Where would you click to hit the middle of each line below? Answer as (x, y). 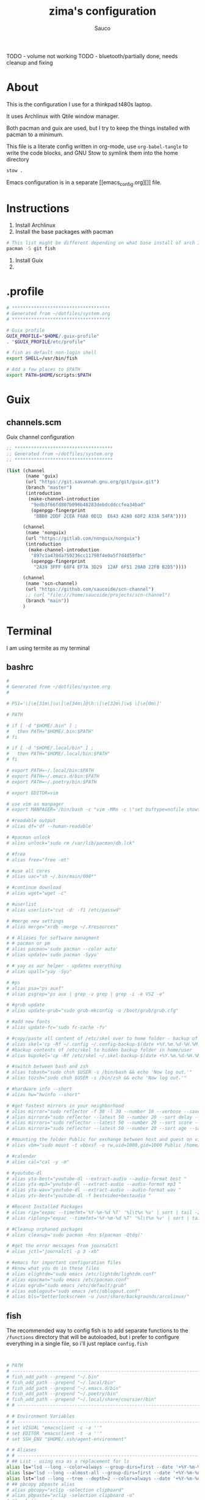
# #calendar (21, 1156)
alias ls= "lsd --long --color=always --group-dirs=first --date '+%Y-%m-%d (105, 1467)
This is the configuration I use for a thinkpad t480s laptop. (79, 104)
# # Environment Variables (41, 1416)
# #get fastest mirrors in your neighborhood (65, 1105)
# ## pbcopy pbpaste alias (41, 1484)
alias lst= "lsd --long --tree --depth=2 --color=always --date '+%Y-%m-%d (103, 1479)
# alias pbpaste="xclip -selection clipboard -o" (71, 1496)
